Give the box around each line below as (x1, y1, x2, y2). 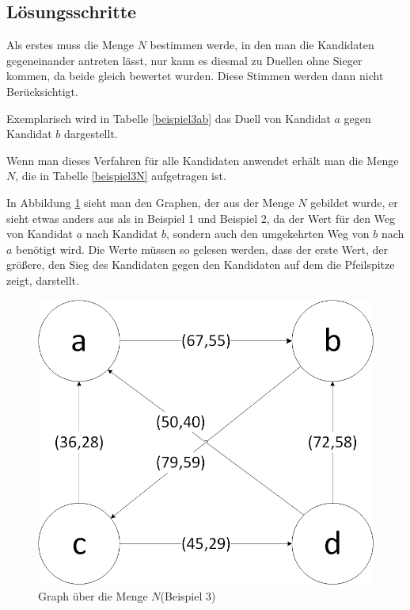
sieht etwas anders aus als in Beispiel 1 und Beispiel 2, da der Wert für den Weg (6, 209, 396, 226)
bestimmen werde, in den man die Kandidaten (150, 36, 374, 53)
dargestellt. (63, 125, 118, 142)
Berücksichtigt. (6, 82, 78, 99)
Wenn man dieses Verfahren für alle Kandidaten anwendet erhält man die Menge (6, 152, 399, 168)
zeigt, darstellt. (6, 271, 79, 288)
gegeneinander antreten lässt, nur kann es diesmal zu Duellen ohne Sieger (6, 52, 363, 68)
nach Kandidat (85, 225, 158, 242)
